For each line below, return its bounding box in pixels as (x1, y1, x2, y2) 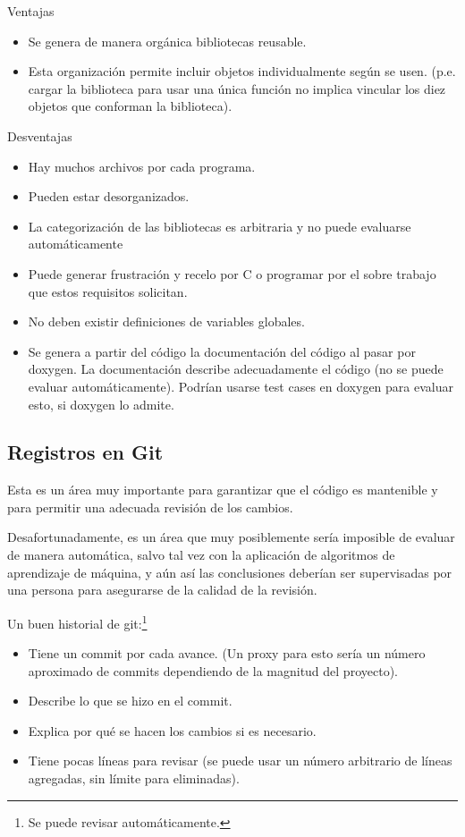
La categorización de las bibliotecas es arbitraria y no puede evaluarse (28, 216, 411, 235)
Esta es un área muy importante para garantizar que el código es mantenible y (7, 480, 438, 499)
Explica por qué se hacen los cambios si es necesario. (28, 721, 317, 740)
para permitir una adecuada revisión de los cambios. (7, 497, 293, 516)
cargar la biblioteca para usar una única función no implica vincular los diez (28, 79, 446, 97)
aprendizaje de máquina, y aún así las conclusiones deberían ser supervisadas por (7, 562, 452, 581)
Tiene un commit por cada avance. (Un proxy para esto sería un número (28, 644, 426, 663)
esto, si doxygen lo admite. (28, 394, 174, 413)
